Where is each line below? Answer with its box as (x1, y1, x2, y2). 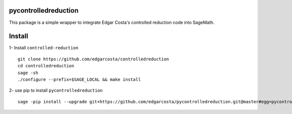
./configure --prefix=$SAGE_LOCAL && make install (18, 76, 141, 82)
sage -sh (18, 70, 38, 76)
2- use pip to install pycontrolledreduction (9, 88, 103, 94)
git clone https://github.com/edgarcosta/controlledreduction (18, 56, 169, 62)
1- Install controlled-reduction (9, 45, 79, 51)
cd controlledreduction (18, 63, 74, 69)
